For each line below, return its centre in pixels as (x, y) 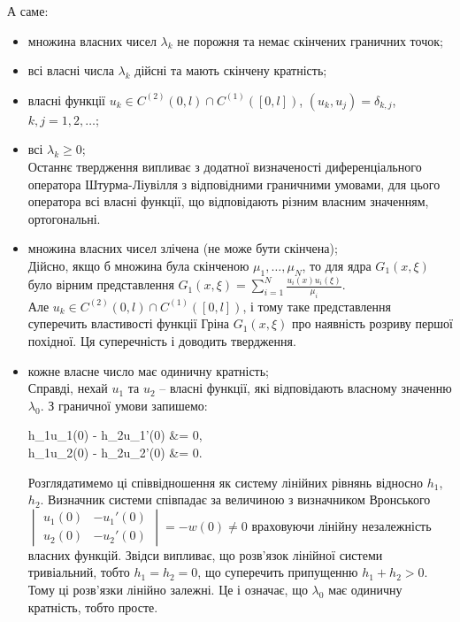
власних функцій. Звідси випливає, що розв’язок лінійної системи (205, 554)
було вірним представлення (101, 284)
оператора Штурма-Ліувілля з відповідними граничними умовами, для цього (234, 184)
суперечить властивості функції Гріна (129, 323)
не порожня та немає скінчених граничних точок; (310, 40)
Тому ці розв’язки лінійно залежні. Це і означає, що (168, 589)
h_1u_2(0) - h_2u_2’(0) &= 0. (115, 452)
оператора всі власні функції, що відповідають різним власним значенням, (228, 201)
